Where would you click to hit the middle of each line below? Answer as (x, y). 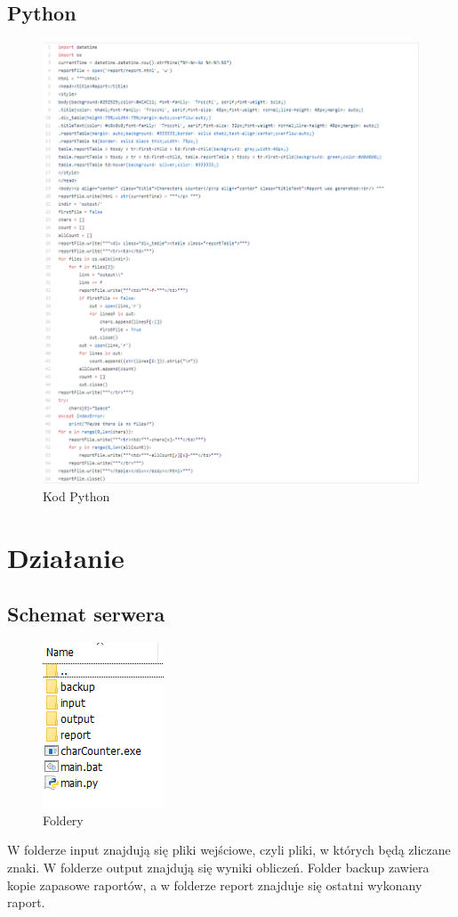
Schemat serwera (86, 614)
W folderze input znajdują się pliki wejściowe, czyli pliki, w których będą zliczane (229, 850)
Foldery (63, 820)
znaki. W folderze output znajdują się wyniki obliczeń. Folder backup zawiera (218, 867)
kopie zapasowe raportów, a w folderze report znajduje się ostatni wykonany (215, 885)
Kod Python (76, 495)
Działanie (66, 557)
